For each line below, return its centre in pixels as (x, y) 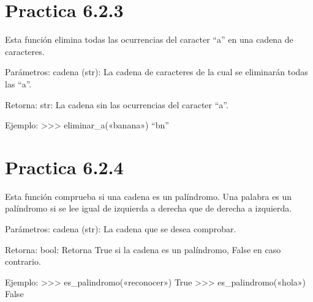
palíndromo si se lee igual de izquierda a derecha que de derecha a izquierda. (149, 208)
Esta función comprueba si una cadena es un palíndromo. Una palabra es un (149, 196)
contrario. (23, 261)
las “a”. (18, 83)
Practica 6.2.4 (64, 167)
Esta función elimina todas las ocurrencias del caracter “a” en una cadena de (149, 39)
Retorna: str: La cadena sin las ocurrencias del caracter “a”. (117, 104)
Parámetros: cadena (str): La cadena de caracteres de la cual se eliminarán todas (156, 72)
